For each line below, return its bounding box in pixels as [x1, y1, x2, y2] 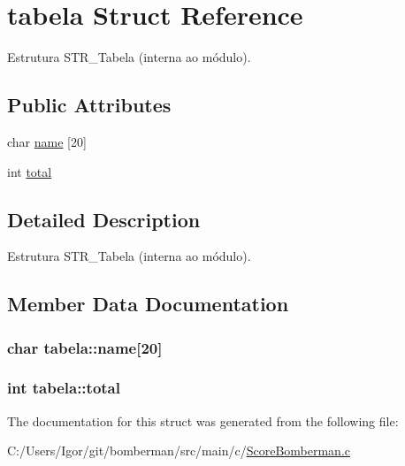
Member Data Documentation [7, 290, 289, 317]
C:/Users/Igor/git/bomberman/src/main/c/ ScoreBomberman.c [7, 441, 350, 460]
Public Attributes [7, 91, 172, 118]
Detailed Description [7, 205, 201, 233]
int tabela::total [7, 377, 120, 399]
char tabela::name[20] [7, 336, 163, 358]
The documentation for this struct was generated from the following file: [7, 411, 399, 430]
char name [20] [7, 132, 87, 150]
